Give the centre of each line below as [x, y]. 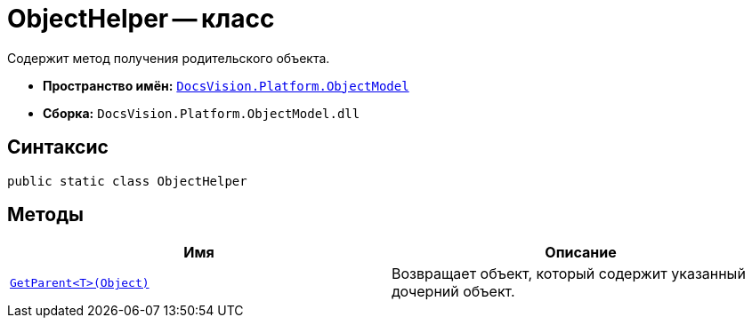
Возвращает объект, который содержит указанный [569, 274]
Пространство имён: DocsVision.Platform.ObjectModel [226, 85]
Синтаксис [58, 147]
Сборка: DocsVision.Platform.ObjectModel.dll [202, 113]
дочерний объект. [453, 292]
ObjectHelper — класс [141, 19]
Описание [581, 253]
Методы [45, 215]
